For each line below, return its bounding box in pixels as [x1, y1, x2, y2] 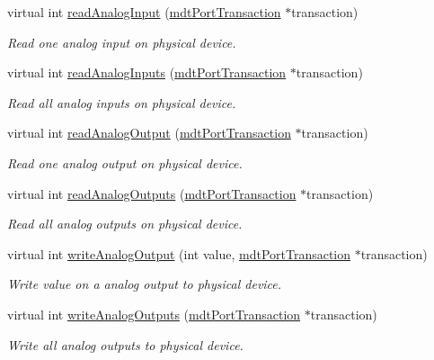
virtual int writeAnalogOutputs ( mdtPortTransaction [7, 304, 301, 323]
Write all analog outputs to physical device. [7, 335, 244, 354]
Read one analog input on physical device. [7, 32, 236, 51]
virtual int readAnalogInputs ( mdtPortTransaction [7, 63, 287, 82]
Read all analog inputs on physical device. [7, 93, 236, 112]
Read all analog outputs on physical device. [7, 214, 243, 233]
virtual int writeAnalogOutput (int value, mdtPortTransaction [7, 244, 351, 263]
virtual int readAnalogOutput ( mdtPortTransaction [7, 123, 291, 142]
